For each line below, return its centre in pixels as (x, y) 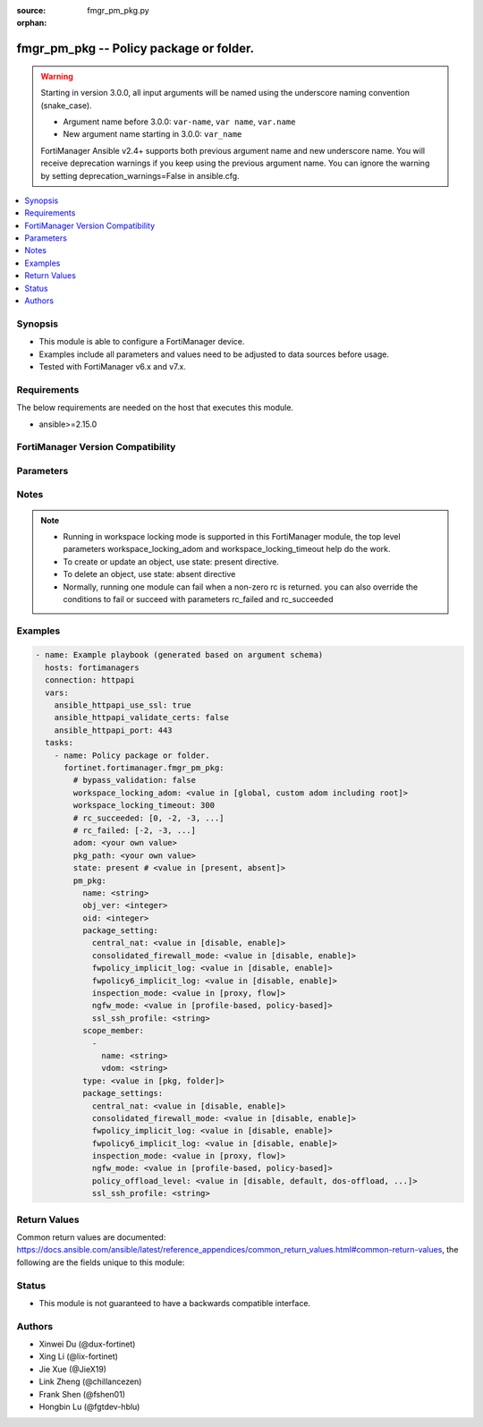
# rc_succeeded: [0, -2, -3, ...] (148, 818)
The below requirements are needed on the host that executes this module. (155, 408)
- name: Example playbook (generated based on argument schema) (179, 655)
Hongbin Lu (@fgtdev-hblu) (89, 1407)
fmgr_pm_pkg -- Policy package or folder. (136, 49)
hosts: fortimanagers (93, 667)
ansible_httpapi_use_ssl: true (123, 705)
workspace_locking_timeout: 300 (144, 806)
